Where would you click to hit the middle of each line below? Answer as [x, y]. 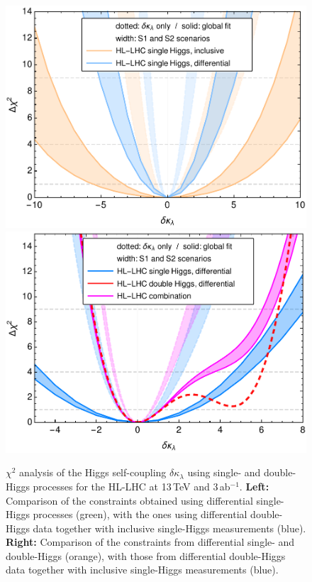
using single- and [224, 472]
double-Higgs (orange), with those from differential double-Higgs [146, 555]
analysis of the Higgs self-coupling [93, 472]
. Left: [254, 486]
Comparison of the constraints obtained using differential [129, 500]
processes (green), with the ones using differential [140, 514]
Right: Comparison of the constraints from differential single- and [150, 542]
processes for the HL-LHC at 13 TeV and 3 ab [132, 486]
